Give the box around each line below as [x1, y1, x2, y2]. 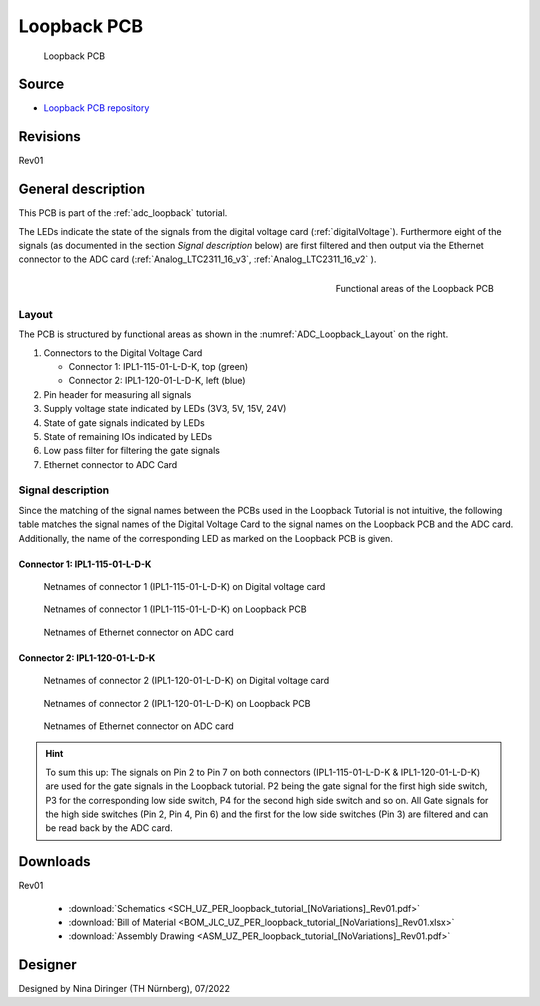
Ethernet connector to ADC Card [43, 458, 178, 470]
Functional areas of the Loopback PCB [335, 282, 494, 294]
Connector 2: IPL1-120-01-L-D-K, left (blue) [68, 375, 246, 387]
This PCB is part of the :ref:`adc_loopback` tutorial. [18, 207, 228, 219]
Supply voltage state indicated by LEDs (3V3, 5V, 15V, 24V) [43, 403, 287, 415]
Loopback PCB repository [43, 102, 150, 114]
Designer [18, 956, 77, 974]
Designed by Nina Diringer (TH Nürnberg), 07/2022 [18, 983, 230, 995]
